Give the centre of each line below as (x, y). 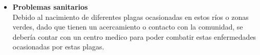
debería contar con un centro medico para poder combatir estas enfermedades (134, 36)
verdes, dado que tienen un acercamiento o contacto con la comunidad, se (128, 27)
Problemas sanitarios (50, 7)
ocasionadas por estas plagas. (58, 47)
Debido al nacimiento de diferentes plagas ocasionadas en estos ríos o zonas (131, 17)
